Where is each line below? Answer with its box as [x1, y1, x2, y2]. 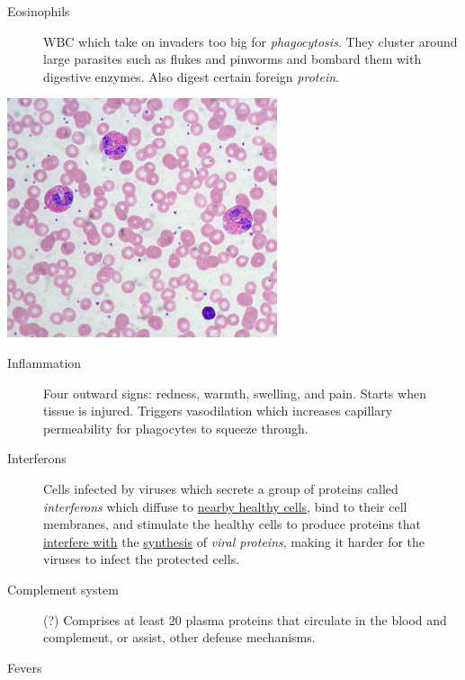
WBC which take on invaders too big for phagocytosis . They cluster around [43, 31, 458, 50]
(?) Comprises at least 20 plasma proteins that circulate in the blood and [43, 610, 447, 629]
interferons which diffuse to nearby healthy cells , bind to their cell [43, 497, 407, 515]
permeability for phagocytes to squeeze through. [43, 418, 309, 437]
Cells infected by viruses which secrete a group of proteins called [43, 479, 398, 497]
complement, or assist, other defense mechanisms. [43, 628, 316, 647]
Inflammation [7, 353, 82, 371]
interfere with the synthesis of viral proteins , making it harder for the [43, 532, 425, 550]
